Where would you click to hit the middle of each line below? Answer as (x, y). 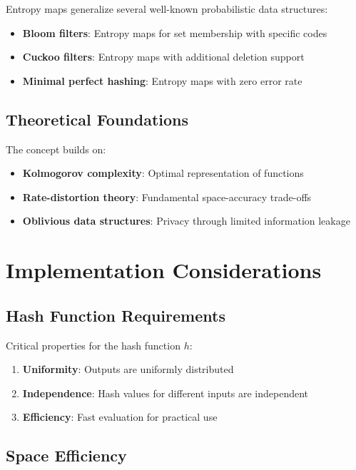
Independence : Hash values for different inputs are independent (166, 393)
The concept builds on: (56, 149)
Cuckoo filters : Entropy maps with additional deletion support (163, 57)
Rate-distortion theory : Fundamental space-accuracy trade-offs (167, 196)
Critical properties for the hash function (93, 345)
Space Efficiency (66, 455)
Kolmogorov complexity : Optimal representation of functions (163, 173)
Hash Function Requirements (116, 315)
